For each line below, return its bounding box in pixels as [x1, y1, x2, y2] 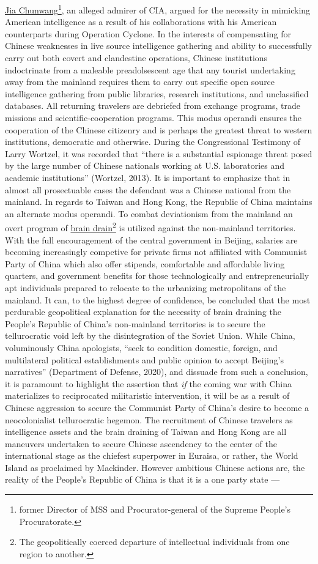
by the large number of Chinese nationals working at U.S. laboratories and [5, 159, 285, 172]
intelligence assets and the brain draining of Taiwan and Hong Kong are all [5, 425, 287, 438]
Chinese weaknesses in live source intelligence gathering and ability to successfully [5, 39, 312, 52]
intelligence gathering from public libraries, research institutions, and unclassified [5, 87, 309, 100]
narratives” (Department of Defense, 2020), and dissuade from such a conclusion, [5, 365, 308, 378]
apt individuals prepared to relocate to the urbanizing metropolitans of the [5, 281, 286, 294]
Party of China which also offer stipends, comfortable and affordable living [5, 257, 285, 270]
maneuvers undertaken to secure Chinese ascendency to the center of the [5, 437, 277, 450]
